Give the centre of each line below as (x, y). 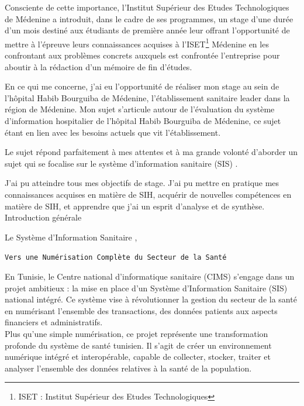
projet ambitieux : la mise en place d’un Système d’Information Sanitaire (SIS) (146, 288)
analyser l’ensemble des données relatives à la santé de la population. (128, 368)
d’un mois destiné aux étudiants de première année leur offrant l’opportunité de (147, 30)
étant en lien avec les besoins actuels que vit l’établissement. (113, 132)
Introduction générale (43, 217)
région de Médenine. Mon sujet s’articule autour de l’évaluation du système (140, 109)
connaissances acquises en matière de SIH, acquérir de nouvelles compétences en (148, 194)
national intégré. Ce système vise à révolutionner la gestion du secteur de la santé (151, 299)
